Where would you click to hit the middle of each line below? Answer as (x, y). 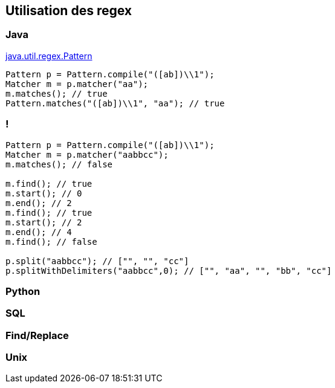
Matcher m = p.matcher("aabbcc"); (87, 154)
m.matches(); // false (59, 164)
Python (23, 291)
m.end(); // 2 (39, 203)
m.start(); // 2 (44, 222)
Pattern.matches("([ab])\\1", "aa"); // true (115, 103)
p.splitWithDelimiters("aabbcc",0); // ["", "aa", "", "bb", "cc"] (169, 270)
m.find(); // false (51, 241)
